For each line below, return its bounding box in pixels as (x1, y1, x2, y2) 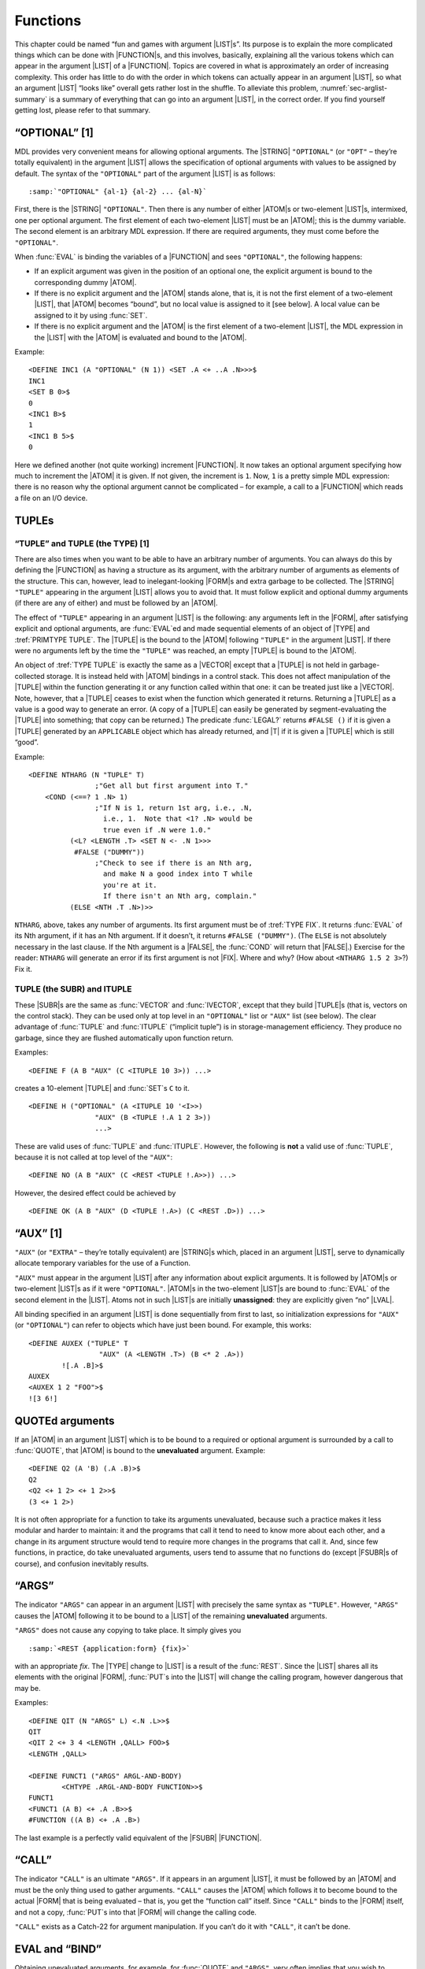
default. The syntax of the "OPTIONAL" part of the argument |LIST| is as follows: (14, 169, 275, 178)
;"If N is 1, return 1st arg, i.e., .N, (94, 803, 253, 813)
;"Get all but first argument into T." (94, 781, 249, 791)
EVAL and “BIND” (14, 1942, 102, 1956)
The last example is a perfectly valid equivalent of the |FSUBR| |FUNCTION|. (14, 1833, 262, 1842)
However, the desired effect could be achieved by (14, 1188, 176, 1197)
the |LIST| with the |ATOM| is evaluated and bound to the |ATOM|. (34, 332, 247, 342)
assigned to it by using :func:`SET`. (34, 310, 148, 320)
